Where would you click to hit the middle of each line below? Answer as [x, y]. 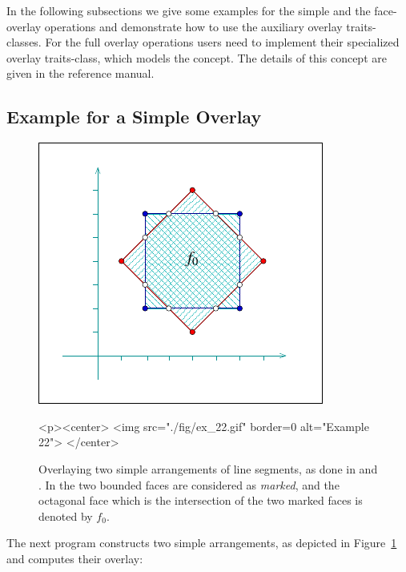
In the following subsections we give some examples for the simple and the [189, 10]
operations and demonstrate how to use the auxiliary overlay [193, 26]
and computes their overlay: [75, 558]
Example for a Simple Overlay [134, 117]
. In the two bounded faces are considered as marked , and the [189, 484]
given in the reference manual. [80, 73]
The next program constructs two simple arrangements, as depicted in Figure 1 [202, 543]
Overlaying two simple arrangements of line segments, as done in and [208, 468]
